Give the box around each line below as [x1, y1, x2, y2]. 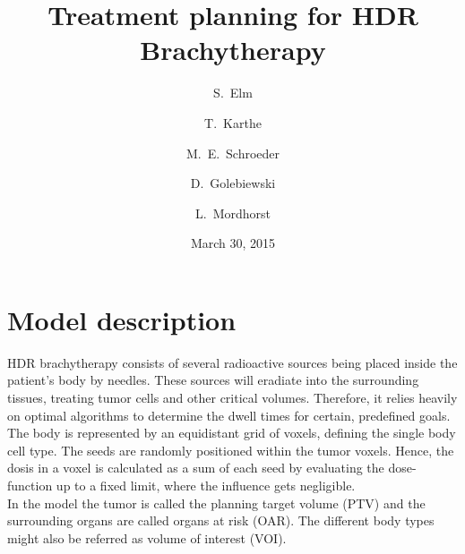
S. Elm [213, 83, 253, 102]
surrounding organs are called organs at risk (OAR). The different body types [7, 511, 435, 530]
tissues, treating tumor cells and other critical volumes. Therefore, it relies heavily [7, 388, 458, 406]
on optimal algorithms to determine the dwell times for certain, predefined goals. [7, 405, 451, 424]
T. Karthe [204, 113, 262, 132]
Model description [7, 301, 237, 337]
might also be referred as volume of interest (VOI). [7, 528, 287, 547]
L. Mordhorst [195, 203, 271, 222]
